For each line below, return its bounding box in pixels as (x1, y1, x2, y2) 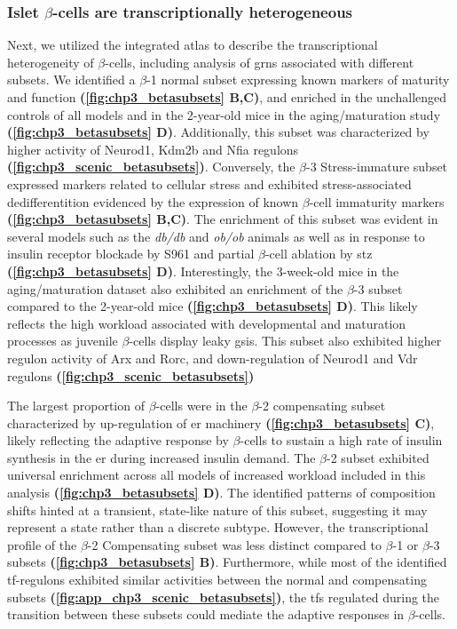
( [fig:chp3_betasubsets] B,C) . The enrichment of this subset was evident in (7, 210, 438, 228)
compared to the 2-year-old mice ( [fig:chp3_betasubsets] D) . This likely (7, 297, 418, 315)
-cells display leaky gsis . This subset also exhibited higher (129, 331, 442, 350)
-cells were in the (155, 396, 248, 415)
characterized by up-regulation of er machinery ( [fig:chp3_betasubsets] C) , (7, 413, 435, 432)
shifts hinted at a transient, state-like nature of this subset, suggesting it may (7, 500, 428, 519)
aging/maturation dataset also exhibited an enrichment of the (7, 279, 343, 298)
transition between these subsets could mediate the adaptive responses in (7, 605, 405, 624)
